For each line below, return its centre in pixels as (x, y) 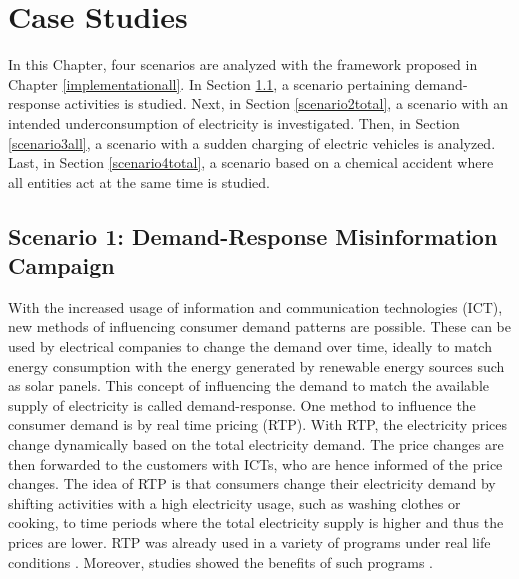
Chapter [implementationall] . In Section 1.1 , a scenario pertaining (209, 83)
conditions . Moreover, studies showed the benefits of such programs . (220, 561)
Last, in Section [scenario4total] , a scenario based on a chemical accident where (251, 162)
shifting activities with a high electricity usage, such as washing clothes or (234, 502)
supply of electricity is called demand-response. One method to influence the (242, 404)
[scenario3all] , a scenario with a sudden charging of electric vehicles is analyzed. (252, 142)
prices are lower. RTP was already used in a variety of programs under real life (249, 542)
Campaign (61, 265)
